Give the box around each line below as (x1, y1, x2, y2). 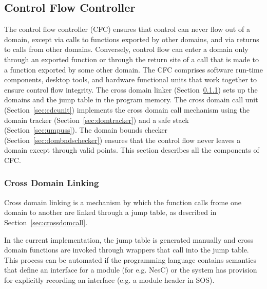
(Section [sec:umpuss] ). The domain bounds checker (4, 124, 168, 135)
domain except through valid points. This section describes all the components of (4, 144, 259, 155)
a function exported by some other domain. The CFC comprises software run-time (4, 64, 263, 75)
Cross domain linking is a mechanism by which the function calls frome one (4, 196, 242, 207)
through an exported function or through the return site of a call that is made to (4, 53, 259, 64)
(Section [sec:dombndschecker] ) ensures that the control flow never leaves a (4, 134, 241, 145)
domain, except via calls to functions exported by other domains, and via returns (4, 33, 259, 44)
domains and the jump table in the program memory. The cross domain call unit (4, 94, 258, 105)
